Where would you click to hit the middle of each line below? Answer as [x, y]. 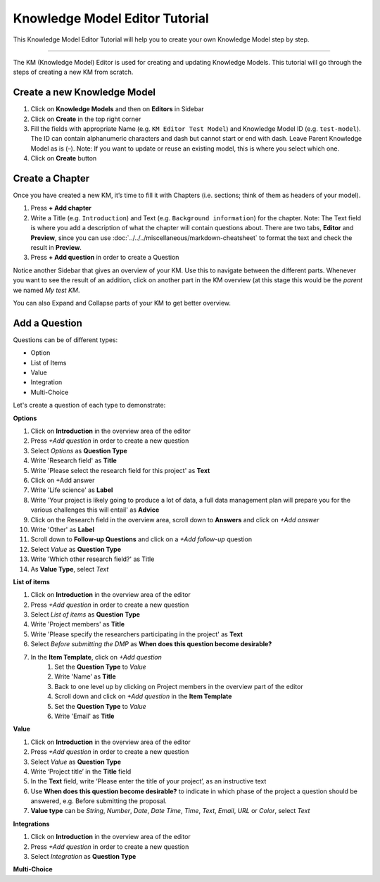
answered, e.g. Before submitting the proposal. [99, 801]
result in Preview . [56, 248]
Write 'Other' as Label [63, 529]
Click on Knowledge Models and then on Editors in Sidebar [117, 109]
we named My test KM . [46, 290]
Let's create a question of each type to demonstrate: [89, 405]
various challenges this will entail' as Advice [95, 510]
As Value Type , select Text [70, 569]
